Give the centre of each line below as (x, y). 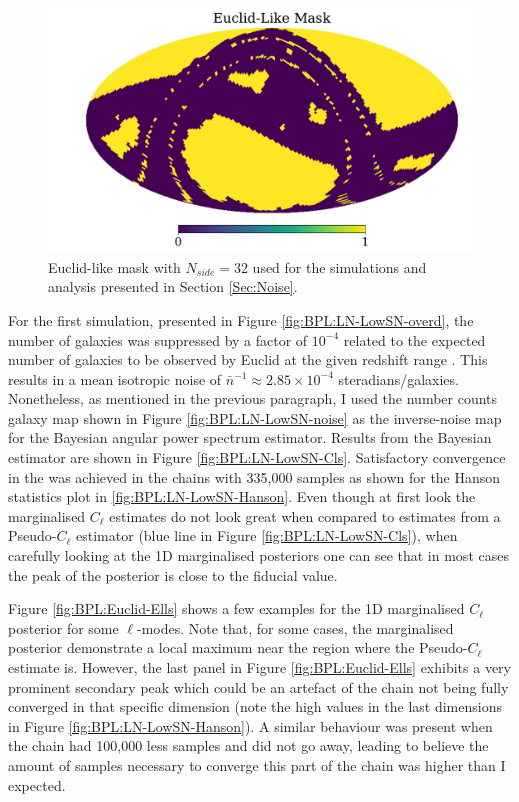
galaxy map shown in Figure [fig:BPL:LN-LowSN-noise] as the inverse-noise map (255, 417)
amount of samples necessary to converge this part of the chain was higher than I (257, 764)
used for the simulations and (339, 266)
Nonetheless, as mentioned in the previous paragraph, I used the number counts (253, 398)
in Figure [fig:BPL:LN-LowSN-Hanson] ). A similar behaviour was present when (250, 725)
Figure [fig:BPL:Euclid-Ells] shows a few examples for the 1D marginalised (236, 608)
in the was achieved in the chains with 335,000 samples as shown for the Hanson (254, 476)
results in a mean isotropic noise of (115, 378)
